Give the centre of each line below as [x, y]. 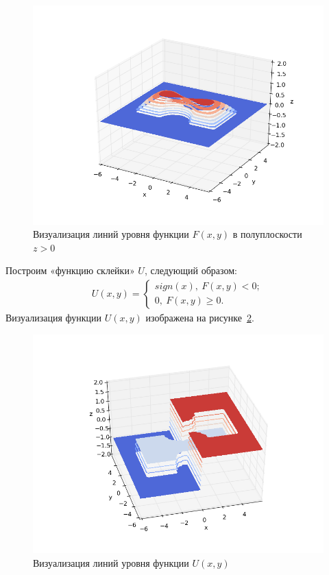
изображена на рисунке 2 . [200, 317]
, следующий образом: [191, 270]
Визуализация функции [54, 317]
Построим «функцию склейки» [70, 270]
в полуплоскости [267, 234]
